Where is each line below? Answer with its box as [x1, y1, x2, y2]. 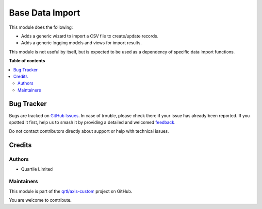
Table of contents [9, 58, 46, 64]
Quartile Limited [21, 166, 53, 172]
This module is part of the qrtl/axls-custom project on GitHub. [9, 188, 132, 194]
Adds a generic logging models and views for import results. [21, 40, 142, 46]
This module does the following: [9, 24, 73, 30]
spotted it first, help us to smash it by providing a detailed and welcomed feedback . [9, 119, 176, 125]
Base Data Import [9, 7, 80, 18]
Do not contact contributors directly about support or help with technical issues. [9, 128, 169, 134]
